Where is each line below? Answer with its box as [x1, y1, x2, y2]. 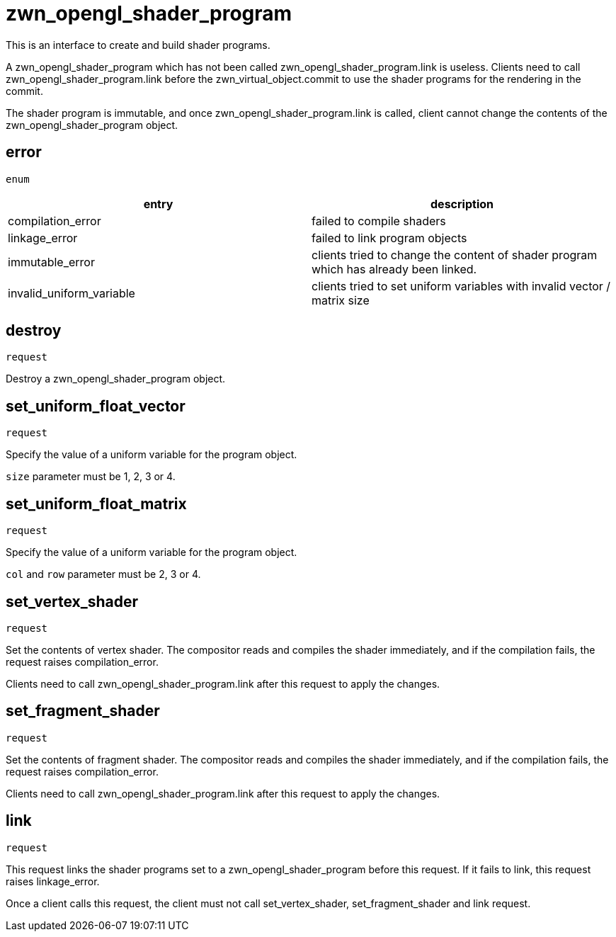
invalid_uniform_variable [8, 285, 135, 300]
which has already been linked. [312, 261, 477, 276]
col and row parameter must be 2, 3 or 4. [6, 568, 201, 581]
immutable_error [8, 254, 95, 269]
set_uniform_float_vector [6, 397, 186, 415]
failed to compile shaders [312, 213, 446, 228]
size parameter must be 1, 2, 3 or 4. [6, 470, 176, 483]
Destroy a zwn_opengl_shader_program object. [6, 373, 226, 385]
